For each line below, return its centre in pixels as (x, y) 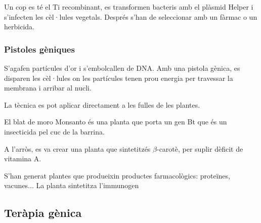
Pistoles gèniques (39, 49)
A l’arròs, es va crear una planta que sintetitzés (77, 148)
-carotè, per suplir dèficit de (200, 148)
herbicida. (19, 27)
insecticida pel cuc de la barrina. (54, 131)
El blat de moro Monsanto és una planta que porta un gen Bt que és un (116, 122)
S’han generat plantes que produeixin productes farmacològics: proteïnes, (117, 175)
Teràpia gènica (43, 213)
